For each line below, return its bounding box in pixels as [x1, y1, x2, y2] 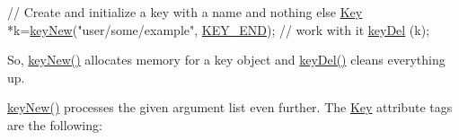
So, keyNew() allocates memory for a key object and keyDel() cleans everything [7, 50, 446, 69]
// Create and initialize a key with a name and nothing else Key [7, 3, 363, 21]
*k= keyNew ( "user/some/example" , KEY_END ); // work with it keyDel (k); [7, 20, 430, 39]
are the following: [7, 115, 102, 134]
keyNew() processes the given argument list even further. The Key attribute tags [7, 98, 453, 117]
